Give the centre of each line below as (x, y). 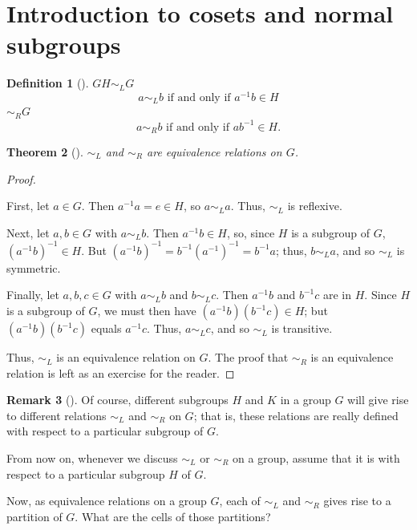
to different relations (57, 415)
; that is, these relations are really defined (296, 415)
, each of (240, 501)
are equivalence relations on (215, 151)
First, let (28, 206)
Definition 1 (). (48, 83)
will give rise (378, 400)
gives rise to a (357, 501)
